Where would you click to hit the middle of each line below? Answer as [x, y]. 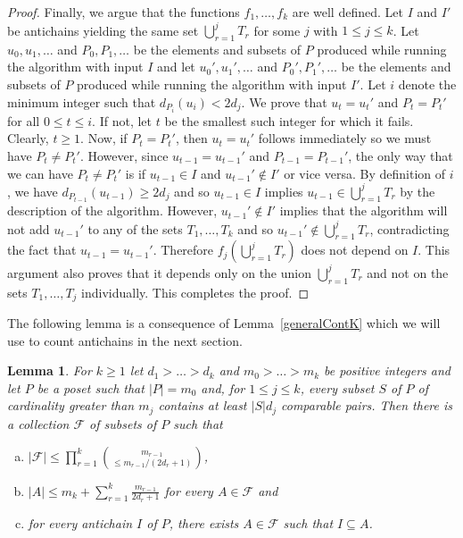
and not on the [408, 272]
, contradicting [409, 228]
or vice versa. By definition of [365, 173]
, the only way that [401, 155]
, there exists [204, 522]
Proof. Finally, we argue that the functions [124, 12]
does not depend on [355, 250]
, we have [33, 191]
